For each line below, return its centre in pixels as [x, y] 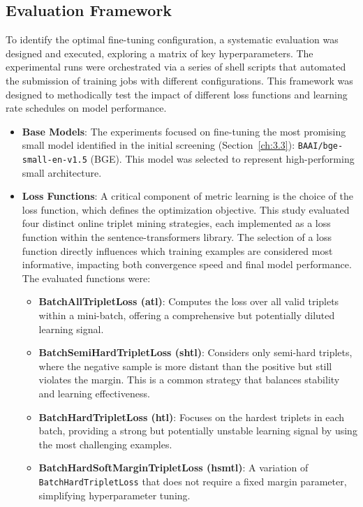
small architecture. [62, 172]
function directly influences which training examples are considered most [177, 250]
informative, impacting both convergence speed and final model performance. [187, 264]
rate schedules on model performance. [86, 108]
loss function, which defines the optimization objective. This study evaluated [186, 209]
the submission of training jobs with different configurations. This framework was [179, 80]
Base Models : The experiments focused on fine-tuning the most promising [184, 131]
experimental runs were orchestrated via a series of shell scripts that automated [176, 67]
